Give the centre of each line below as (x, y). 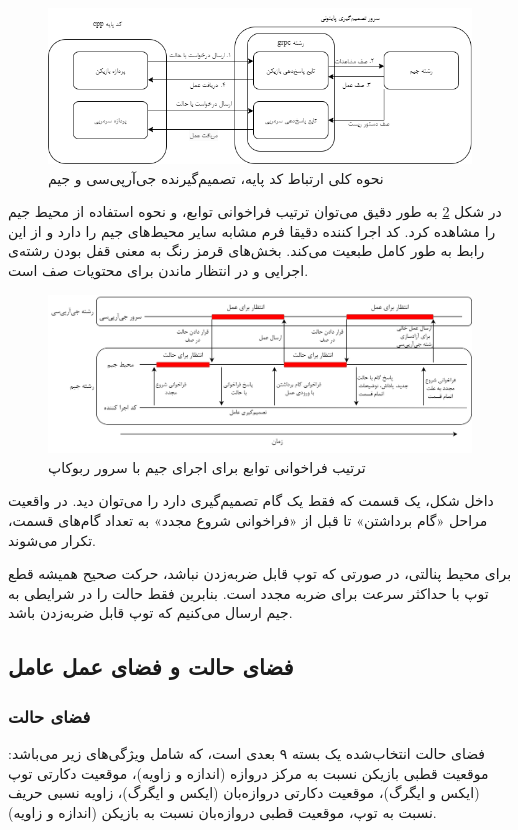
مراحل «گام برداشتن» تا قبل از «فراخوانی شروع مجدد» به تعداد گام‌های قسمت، (248, 519)
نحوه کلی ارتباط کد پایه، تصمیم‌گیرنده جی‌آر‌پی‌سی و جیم (216, 177)
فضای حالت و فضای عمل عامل (151, 666)
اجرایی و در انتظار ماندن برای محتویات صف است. (158, 270)
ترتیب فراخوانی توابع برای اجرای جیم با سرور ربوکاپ (207, 466)
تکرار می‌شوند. (52, 539)
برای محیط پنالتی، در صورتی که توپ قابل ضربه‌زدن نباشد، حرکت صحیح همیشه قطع (260, 573)
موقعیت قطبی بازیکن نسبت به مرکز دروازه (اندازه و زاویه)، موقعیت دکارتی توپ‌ (248, 772)
